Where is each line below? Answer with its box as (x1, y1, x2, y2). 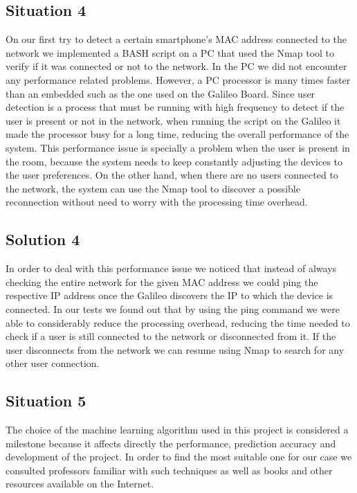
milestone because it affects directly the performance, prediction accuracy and (6, 436, 336, 450)
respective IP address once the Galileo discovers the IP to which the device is (6, 288, 333, 303)
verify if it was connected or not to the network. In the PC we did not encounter (6, 59, 347, 73)
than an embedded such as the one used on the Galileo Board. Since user (6, 86, 315, 100)
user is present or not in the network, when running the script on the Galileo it (6, 113, 341, 127)
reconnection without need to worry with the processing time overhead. (6, 195, 308, 209)
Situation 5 (6, 390, 86, 411)
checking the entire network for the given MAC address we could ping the (6, 274, 318, 289)
